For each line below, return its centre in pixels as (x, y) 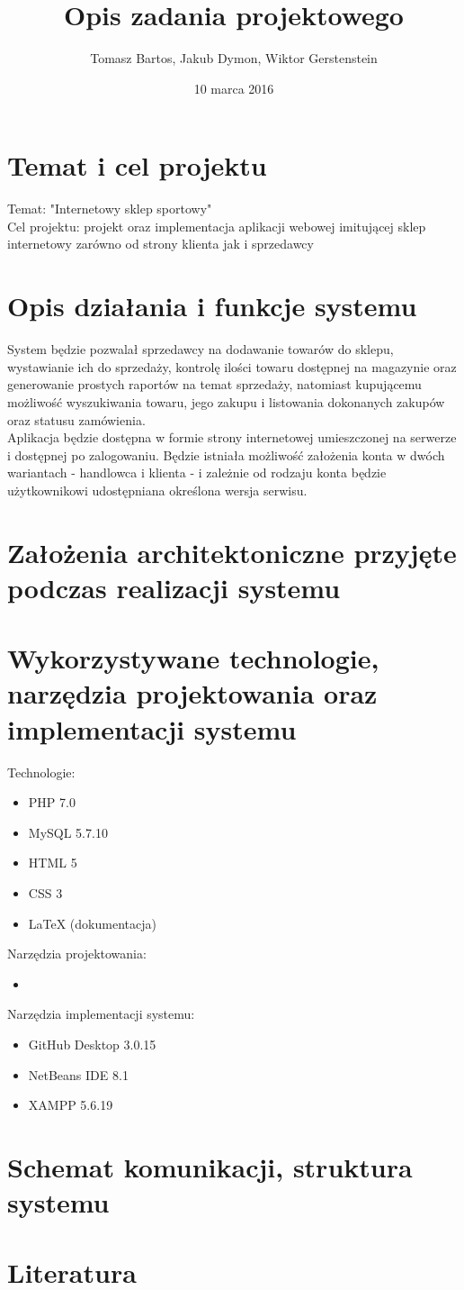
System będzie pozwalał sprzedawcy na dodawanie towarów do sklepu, (201, 349)
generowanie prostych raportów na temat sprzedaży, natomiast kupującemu (214, 384)
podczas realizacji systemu (174, 587)
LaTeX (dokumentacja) (92, 923)
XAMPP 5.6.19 (71, 1105)
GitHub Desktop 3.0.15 (92, 1044)
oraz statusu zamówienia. (76, 419)
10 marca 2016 (234, 88)
